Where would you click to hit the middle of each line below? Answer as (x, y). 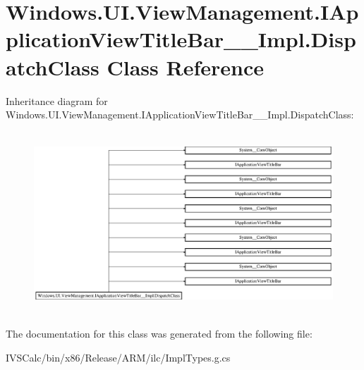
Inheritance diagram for (57, 100)
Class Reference (185, 67)
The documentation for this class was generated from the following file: (159, 333)
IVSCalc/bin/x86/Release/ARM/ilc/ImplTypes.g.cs (118, 357)
